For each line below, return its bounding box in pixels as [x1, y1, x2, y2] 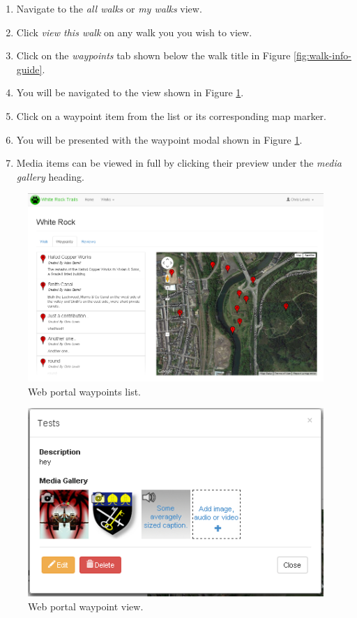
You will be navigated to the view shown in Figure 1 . [16, 85, 244, 100]
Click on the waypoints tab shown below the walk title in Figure [16, 48, 291, 63]
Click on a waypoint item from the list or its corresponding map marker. [16, 108, 326, 123]
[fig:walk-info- [294, 48, 351, 63]
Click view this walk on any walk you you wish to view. [16, 24, 252, 39]
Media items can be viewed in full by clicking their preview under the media [16, 156, 342, 170]
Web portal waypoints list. [28, 384, 141, 398]
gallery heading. [16, 169, 84, 183]
